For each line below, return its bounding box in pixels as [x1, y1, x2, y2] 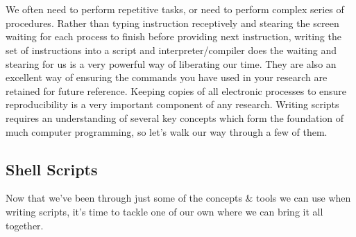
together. [6, 218, 44, 232]
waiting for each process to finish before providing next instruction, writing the [6, 29, 341, 44]
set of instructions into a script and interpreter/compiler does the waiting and [6, 42, 337, 57]
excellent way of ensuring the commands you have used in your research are [6, 70, 328, 85]
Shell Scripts [6, 158, 98, 179]
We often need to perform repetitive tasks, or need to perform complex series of [6, 2, 344, 17]
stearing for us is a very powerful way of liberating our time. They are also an [6, 56, 337, 71]
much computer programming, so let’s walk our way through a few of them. [6, 124, 328, 139]
